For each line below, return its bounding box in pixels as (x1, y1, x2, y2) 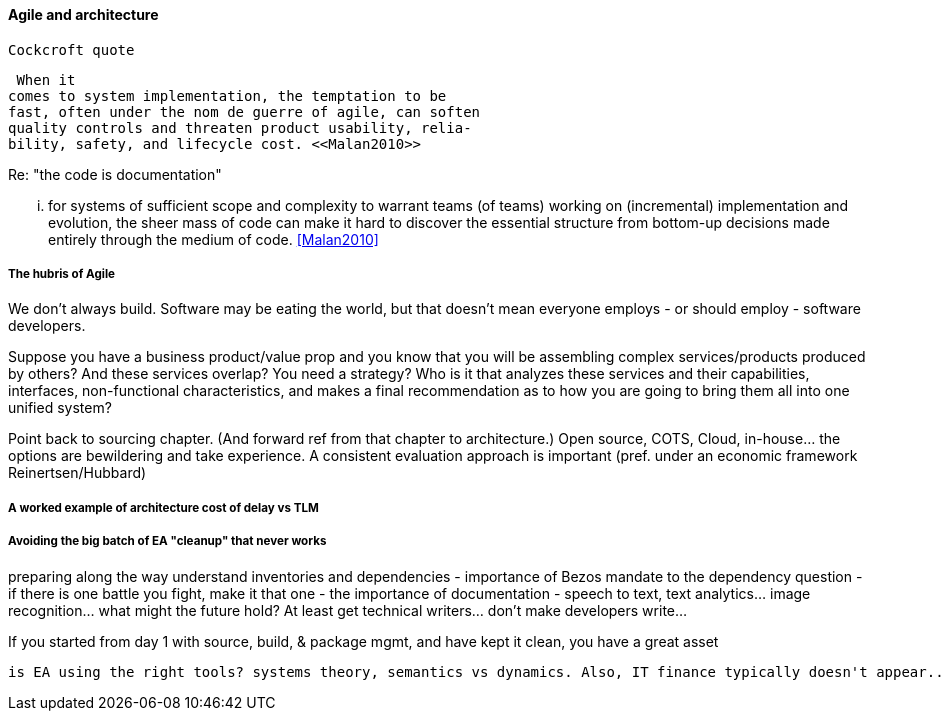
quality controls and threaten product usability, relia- (8, 119, 472, 136)
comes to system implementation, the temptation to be (8, 87, 447, 104)
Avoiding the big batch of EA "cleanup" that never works (8, 534, 327, 549)
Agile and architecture (8, 6, 159, 23)
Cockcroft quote (8, 41, 135, 58)
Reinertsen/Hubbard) (8, 464, 147, 482)
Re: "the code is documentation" (8, 165, 222, 183)
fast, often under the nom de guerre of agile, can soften (8, 103, 481, 120)
